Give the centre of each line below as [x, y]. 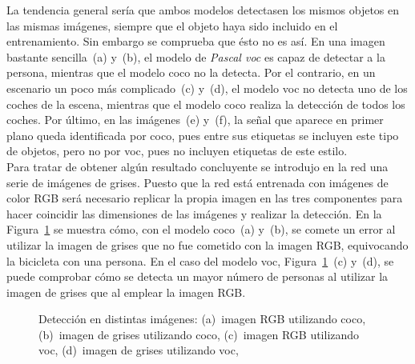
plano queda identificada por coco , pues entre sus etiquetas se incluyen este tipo [203, 135]
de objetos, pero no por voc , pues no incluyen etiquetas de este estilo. [177, 151]
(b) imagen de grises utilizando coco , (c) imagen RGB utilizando [199, 334]
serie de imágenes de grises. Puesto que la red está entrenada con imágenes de [197, 182]
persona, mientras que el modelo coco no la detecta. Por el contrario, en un [191, 72]
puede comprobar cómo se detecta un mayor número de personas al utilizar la [197, 276]
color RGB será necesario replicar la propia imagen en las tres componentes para [205, 198]
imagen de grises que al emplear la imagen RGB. [126, 292]
